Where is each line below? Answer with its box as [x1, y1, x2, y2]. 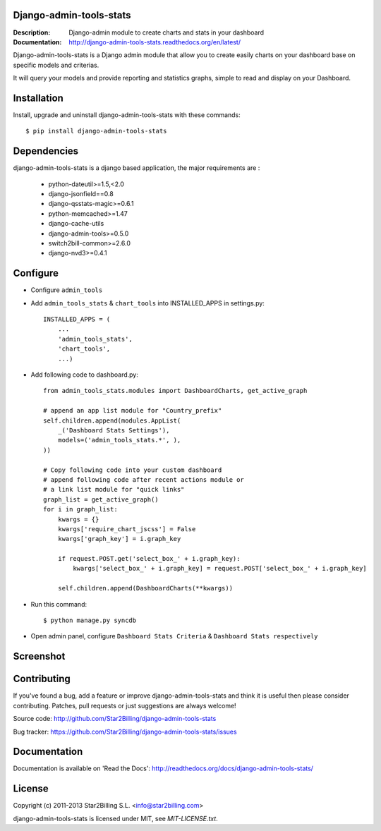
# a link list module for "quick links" [43, 485, 185, 494]
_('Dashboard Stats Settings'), [57, 427, 170, 434]
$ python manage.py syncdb [43, 617, 137, 624]
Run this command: [30, 600, 87, 608]
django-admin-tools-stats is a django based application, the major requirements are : [13, 164, 260, 172]
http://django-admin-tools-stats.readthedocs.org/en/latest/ [68, 37, 241, 46]
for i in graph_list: [43, 505, 118, 514]
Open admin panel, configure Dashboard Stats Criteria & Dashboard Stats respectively [30, 632, 318, 641]
